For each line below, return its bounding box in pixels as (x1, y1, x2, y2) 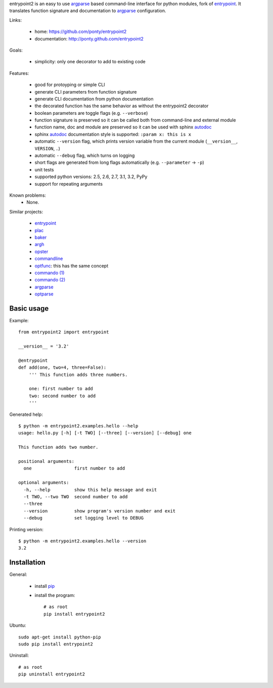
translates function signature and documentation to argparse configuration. (9, 8, 166, 14)
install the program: (34, 592, 75, 598)
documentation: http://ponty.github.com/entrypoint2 (34, 35, 144, 41)
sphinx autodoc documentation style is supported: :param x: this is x (34, 131, 192, 137)
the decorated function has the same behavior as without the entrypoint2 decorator (34, 103, 209, 109)
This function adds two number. (18, 444, 99, 450)
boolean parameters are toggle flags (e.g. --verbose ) (34, 110, 148, 116)
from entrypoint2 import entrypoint (18, 329, 109, 335)
